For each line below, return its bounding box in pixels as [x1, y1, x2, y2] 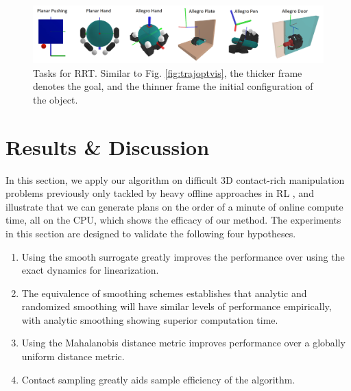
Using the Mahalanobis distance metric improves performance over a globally [21, 335, 346, 350]
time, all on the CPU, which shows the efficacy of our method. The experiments [5, 213, 341, 227]
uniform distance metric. [21, 349, 125, 364]
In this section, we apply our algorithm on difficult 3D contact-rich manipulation [5, 172, 345, 187]
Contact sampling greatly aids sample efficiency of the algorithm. [21, 372, 295, 386]
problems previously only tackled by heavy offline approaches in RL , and [5, 186, 314, 200]
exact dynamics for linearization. [21, 263, 159, 277]
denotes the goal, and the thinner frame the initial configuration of [33, 79, 313, 93]
